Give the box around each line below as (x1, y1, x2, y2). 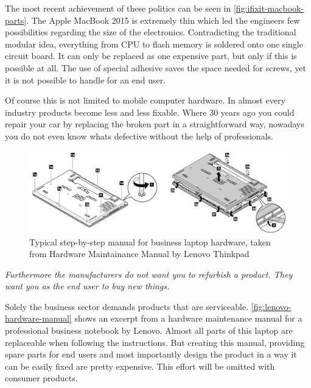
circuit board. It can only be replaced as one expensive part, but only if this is (5, 49, 297, 62)
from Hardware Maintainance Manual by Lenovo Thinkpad (29, 247, 250, 260)
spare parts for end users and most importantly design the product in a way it (5, 348, 297, 361)
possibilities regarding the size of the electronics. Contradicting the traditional (5, 26, 296, 38)
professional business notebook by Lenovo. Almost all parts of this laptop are (5, 324, 293, 337)
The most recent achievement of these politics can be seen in (5, 2, 231, 14)
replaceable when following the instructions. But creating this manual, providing (5, 336, 305, 348)
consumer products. (5, 372, 78, 384)
